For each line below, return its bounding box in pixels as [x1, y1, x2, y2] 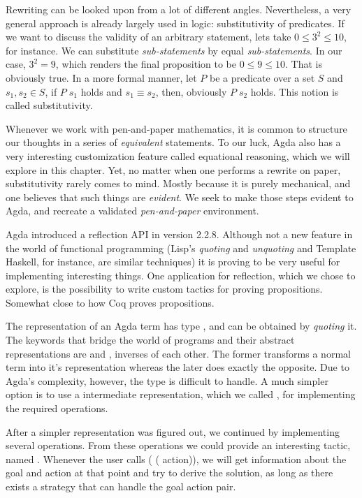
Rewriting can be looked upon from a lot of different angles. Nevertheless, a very [6, 2, 352, 16]
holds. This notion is [250, 84, 339, 98]
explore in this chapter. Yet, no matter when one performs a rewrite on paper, [6, 162, 341, 177]
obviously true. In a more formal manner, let [6, 70, 197, 85]
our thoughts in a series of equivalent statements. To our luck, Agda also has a [6, 135, 341, 149]
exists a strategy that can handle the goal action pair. [6, 479, 236, 493]
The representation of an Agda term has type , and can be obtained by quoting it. [6, 318, 357, 333]
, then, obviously [155, 84, 227, 98]
